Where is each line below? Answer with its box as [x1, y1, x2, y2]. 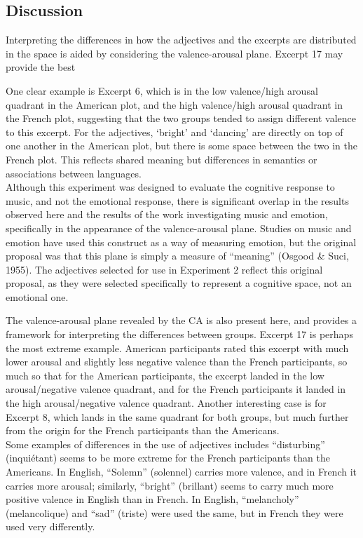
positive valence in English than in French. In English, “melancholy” [6, 492, 299, 506]
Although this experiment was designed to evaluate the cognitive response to [6, 180, 335, 194]
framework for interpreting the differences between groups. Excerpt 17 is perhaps [6, 327, 353, 342]
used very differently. [6, 519, 95, 534]
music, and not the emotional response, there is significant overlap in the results [6, 193, 349, 208]
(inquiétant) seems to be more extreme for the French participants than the [6, 450, 330, 465]
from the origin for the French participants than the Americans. [6, 423, 280, 438]
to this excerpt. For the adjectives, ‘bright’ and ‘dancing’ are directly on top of [6, 124, 343, 139]
